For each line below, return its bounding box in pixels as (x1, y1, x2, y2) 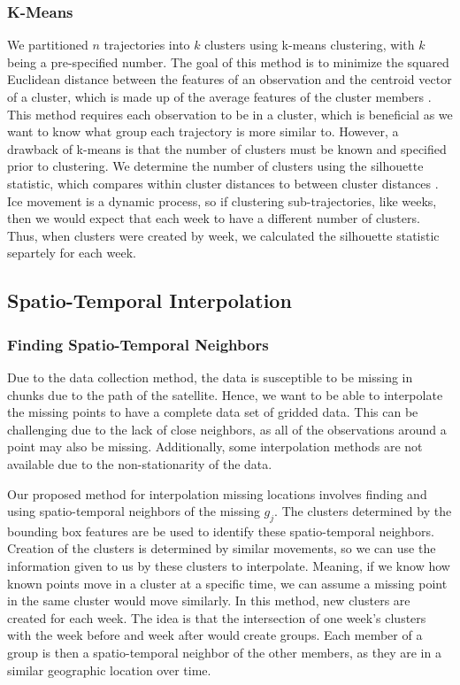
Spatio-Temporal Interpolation (7, 287, 292, 314)
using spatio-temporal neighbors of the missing (7, 502, 260, 520)
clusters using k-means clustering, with (204, 35, 415, 54)
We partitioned (7, 35, 88, 54)
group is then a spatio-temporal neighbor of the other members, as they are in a (7, 643, 441, 662)
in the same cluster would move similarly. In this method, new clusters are (7, 591, 410, 610)
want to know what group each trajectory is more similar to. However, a (7, 122, 399, 141)
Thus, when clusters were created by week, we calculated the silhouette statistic (7, 226, 440, 244)
